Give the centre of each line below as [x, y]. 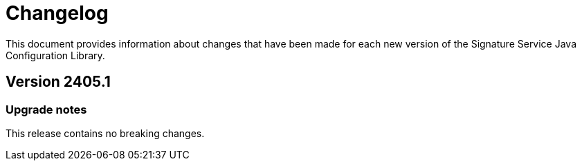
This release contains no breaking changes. [105, 133]
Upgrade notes [46, 109]
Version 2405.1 [58, 82]
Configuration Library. [55, 55]
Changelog [57, 13]
